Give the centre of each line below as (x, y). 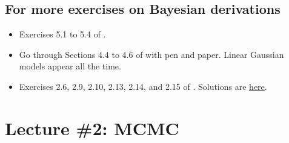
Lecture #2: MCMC (92, 128)
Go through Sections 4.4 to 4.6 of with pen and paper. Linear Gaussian (151, 54)
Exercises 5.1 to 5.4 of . (62, 34)
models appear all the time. (70, 66)
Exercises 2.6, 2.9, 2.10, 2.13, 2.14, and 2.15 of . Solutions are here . (143, 86)
